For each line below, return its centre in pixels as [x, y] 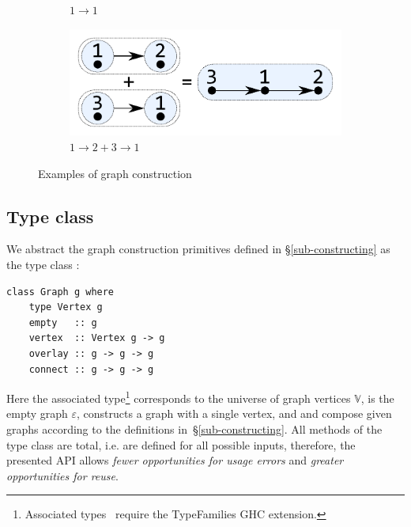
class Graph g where [60, 292]
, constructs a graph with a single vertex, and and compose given [234, 413]
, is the [377, 398]
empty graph [37, 413]
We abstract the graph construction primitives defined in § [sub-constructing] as [198, 249]
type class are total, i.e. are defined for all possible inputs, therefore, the [181, 444]
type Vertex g [66, 307]
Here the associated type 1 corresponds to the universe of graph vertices [179, 397]
